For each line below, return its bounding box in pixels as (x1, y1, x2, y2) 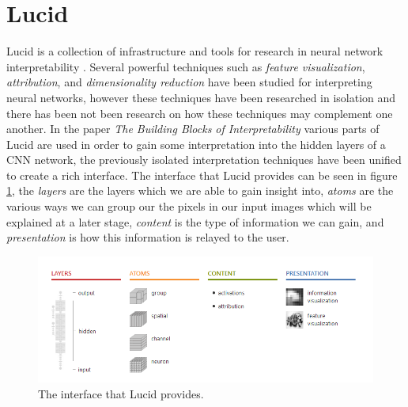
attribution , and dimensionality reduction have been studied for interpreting (6, 74, 372, 90)
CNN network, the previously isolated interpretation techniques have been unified (6, 151, 402, 168)
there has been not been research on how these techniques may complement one (6, 105, 393, 121)
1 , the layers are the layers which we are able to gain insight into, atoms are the (6, 182, 394, 199)
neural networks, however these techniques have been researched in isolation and (6, 89, 396, 105)
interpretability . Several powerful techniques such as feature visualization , (6, 58, 365, 74)
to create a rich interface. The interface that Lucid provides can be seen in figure (6, 166, 398, 183)
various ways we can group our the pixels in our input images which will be (6, 198, 372, 215)
